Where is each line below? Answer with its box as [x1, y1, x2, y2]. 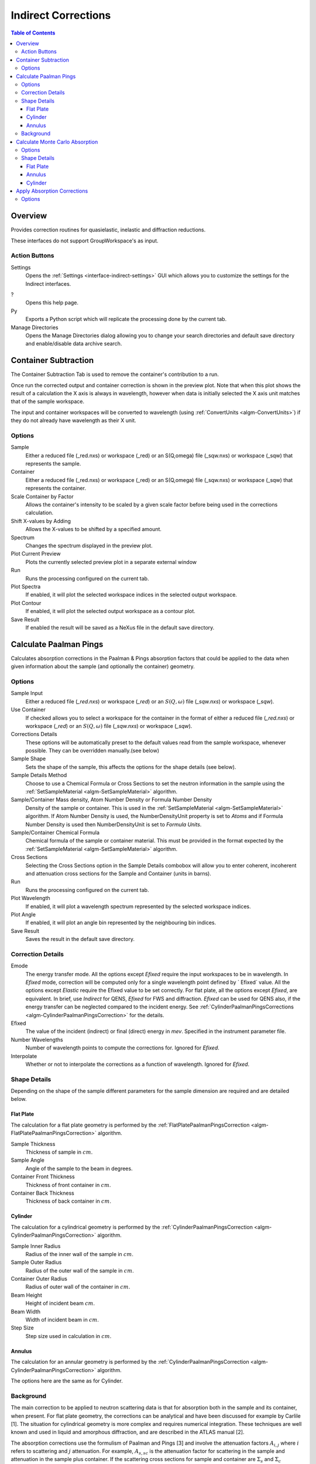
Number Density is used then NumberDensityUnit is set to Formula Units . [25, 820, 202, 828]
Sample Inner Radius [11, 1242, 61, 1250]
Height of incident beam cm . [25, 1300, 95, 1307]
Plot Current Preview [11, 550, 61, 557]
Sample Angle [11, 1157, 45, 1164]
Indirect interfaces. [25, 280, 71, 287]
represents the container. [25, 485, 86, 492]
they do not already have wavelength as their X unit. [11, 417, 137, 424]
